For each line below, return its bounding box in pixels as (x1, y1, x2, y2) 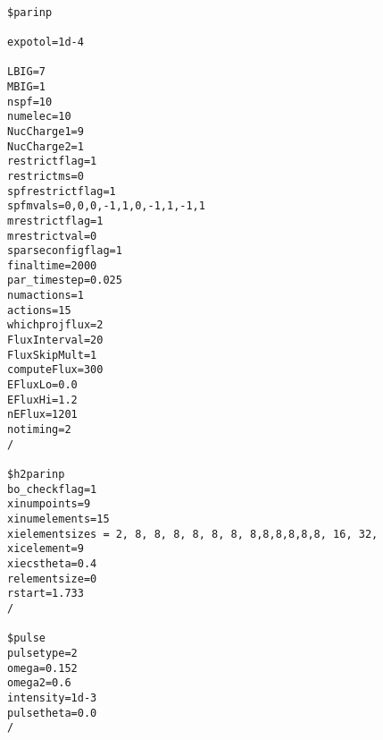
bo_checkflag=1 (7, 482, 97, 496)
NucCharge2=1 (7, 140, 84, 153)
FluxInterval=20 (7, 334, 104, 347)
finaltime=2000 (7, 259, 97, 272)
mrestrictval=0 (7, 229, 97, 242)
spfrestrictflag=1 (7, 184, 116, 198)
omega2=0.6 (7, 676, 71, 690)
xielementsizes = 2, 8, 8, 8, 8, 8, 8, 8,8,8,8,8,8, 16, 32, (7, 527, 379, 540)
